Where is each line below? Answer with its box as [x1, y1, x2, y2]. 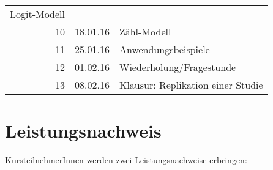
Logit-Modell [10, 7, 65, 21]
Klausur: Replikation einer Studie [119, 78, 263, 92]
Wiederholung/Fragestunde [119, 60, 236, 74]
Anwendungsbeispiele [119, 42, 210, 56]
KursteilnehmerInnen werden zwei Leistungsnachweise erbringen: [5, 153, 247, 166]
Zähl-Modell [119, 24, 171, 39]
